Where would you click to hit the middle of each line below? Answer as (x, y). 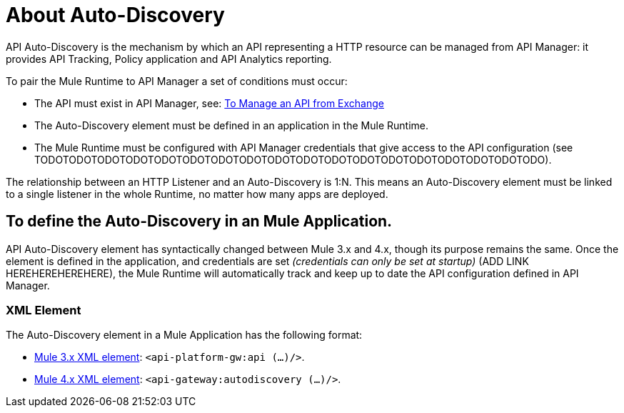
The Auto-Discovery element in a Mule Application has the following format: (184, 335)
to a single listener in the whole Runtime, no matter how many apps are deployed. (197, 194)
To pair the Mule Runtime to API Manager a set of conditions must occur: (177, 81)
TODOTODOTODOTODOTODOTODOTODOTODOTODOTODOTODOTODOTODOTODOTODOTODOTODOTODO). (293, 159)
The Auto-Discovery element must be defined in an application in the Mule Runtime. (231, 125)
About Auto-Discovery (115, 15)
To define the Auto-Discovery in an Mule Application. (199, 222)
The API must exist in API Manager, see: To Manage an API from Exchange (209, 103)
